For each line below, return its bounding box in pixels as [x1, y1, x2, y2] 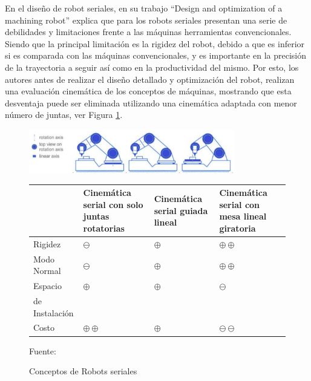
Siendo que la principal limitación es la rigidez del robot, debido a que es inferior [5, 37, 305, 50]
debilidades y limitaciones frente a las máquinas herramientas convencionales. [5, 25, 292, 38]
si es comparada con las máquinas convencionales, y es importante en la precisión [5, 49, 306, 62]
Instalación [33, 306, 74, 319]
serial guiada [154, 204, 208, 217]
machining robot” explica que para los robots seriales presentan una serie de [5, 13, 287, 26]
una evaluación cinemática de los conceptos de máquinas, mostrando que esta [5, 85, 292, 97]
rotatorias [83, 222, 125, 235]
